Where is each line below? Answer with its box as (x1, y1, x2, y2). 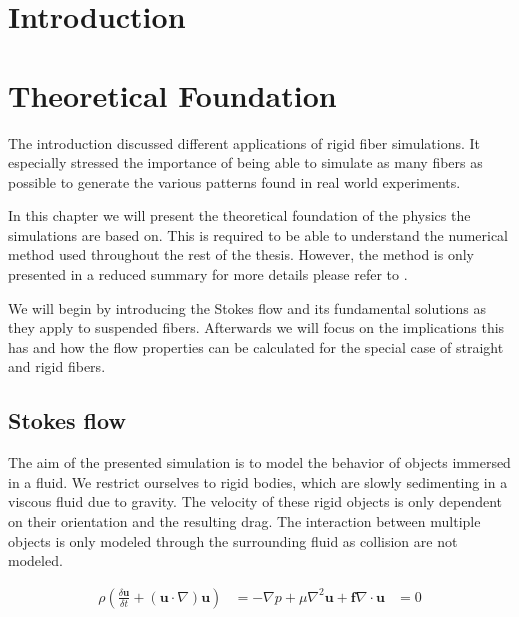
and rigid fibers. (8, 356, 106, 377)
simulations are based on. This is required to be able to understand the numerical (8, 224, 508, 245)
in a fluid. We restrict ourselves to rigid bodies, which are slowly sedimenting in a (8, 471, 508, 492)
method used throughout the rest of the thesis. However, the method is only (8, 244, 474, 265)
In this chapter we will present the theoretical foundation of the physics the (8, 205, 471, 226)
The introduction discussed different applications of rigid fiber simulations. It (8, 132, 480, 153)
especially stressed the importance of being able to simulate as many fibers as (8, 152, 483, 173)
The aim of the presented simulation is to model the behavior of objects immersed (8, 452, 511, 473)
